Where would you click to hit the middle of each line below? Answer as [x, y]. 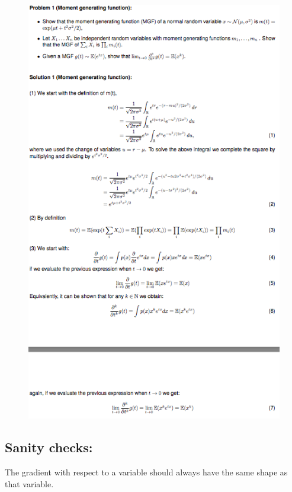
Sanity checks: [49, 447]
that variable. [29, 483]
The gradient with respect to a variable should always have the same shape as [146, 472]
